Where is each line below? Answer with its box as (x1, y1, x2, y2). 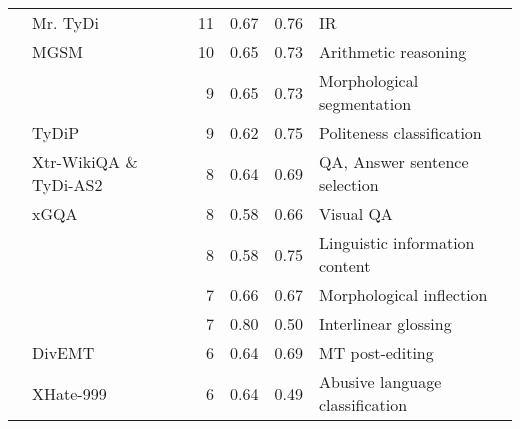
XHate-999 (32, 381, 107, 405)
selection (318, 173, 379, 196)
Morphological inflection (318, 283, 488, 306)
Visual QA (318, 202, 393, 225)
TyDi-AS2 (32, 173, 103, 196)
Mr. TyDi (32, 11, 99, 34)
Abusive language (318, 370, 442, 393)
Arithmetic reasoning (318, 40, 467, 63)
